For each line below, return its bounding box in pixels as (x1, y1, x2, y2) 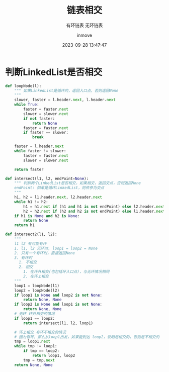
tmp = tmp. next (23, 357, 55, 362)
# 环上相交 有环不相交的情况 (14, 330, 66, 335)
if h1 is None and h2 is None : (14, 213, 80, 219)
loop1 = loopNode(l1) (14, 283, 59, 288)
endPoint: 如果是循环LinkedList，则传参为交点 (14, 185, 105, 191)
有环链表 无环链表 (66, 22, 103, 28)
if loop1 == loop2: (14, 316, 55, 321)
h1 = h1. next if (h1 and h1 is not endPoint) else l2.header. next (23, 204, 165, 209)
